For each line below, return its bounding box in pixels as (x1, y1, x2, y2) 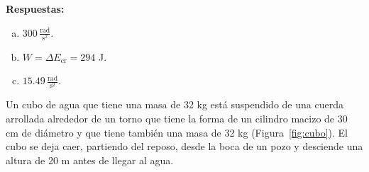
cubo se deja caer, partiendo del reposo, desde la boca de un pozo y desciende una (6, 139, 363, 154)
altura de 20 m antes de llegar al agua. (6, 152, 174, 167)
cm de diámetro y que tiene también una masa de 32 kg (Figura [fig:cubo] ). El (6, 125, 348, 139)
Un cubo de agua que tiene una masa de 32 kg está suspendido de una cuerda (6, 97, 343, 112)
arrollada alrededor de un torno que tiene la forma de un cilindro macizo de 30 (6, 111, 348, 126)
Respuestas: (6, 1, 65, 16)
